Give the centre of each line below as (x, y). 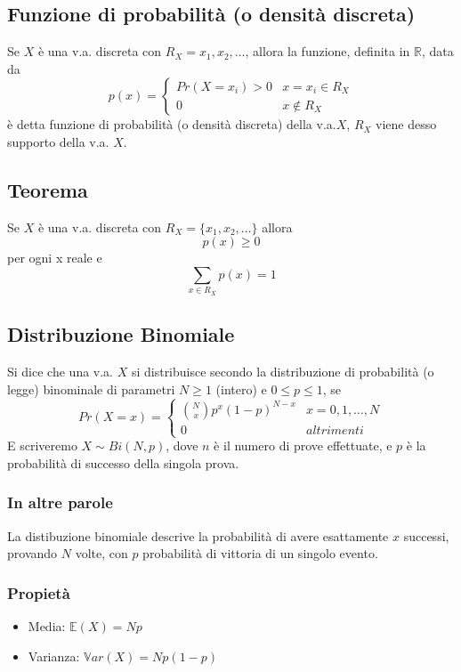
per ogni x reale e (55, 258)
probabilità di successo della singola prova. (123, 462)
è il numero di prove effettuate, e (303, 445)
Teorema (48, 189)
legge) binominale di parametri (91, 389)
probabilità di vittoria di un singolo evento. (260, 553)
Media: (47, 625)
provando (32, 553)
